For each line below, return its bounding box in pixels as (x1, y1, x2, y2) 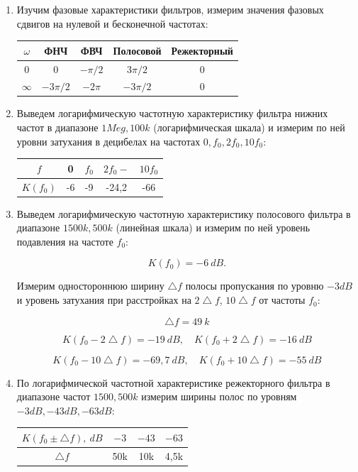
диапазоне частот (16, 389, 91, 404)
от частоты (259, 292, 306, 307)
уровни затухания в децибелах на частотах (16, 133, 201, 148)
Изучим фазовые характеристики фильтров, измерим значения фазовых (16, 2, 324, 16)
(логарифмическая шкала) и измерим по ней (153, 120, 345, 135)
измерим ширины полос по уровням (141, 389, 297, 404)
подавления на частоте (16, 234, 113, 248)
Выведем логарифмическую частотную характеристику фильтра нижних (16, 106, 328, 121)
